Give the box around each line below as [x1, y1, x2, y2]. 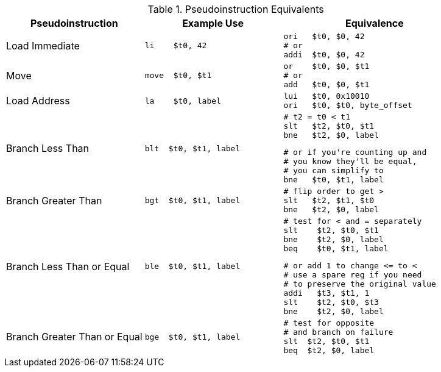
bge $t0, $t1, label [144, 332, 241, 342]
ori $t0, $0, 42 [283, 32, 365, 41]
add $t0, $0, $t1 [283, 80, 370, 89]
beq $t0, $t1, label [283, 244, 389, 253]
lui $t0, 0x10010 [283, 91, 370, 101]
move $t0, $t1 [144, 71, 212, 80]
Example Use [182, 17, 244, 29]
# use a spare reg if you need [283, 270, 422, 279]
